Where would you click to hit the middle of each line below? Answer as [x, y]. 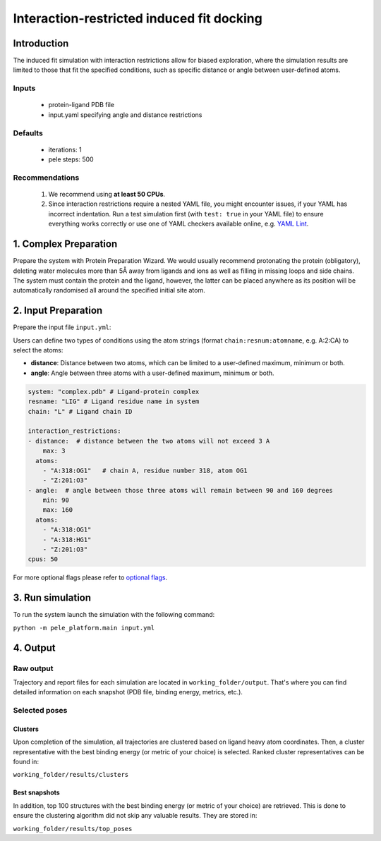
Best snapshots [36, 792]
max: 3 [54, 451]
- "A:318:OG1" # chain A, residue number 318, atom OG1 [145, 470]
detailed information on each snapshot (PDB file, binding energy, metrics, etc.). [128, 692]
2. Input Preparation [58, 311]
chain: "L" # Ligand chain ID [80, 411]
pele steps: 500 [71, 159]
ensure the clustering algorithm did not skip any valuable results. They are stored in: [135, 816]
